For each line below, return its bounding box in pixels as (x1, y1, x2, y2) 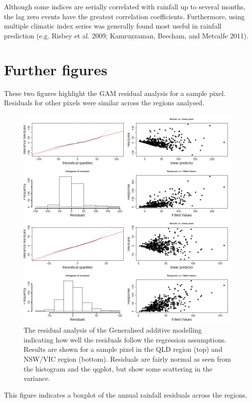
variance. (24, 373, 51, 383)
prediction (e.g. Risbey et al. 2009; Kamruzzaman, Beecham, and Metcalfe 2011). (4, 30, 249, 40)
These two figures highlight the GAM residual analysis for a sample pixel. (4, 88, 226, 98)
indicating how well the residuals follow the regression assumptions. (24, 334, 226, 344)
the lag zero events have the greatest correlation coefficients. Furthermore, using (4, 11, 245, 21)
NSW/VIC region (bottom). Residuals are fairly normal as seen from (24, 354, 231, 364)
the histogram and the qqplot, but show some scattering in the (24, 363, 213, 373)
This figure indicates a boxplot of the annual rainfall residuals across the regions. (4, 389, 248, 400)
